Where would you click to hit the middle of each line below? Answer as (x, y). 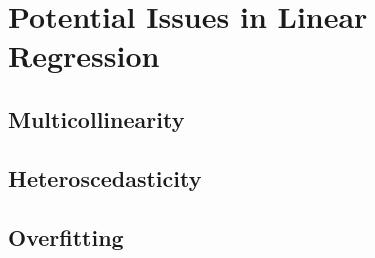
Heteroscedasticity (105, 177)
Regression (84, 55)
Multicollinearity (96, 118)
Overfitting (66, 236)
